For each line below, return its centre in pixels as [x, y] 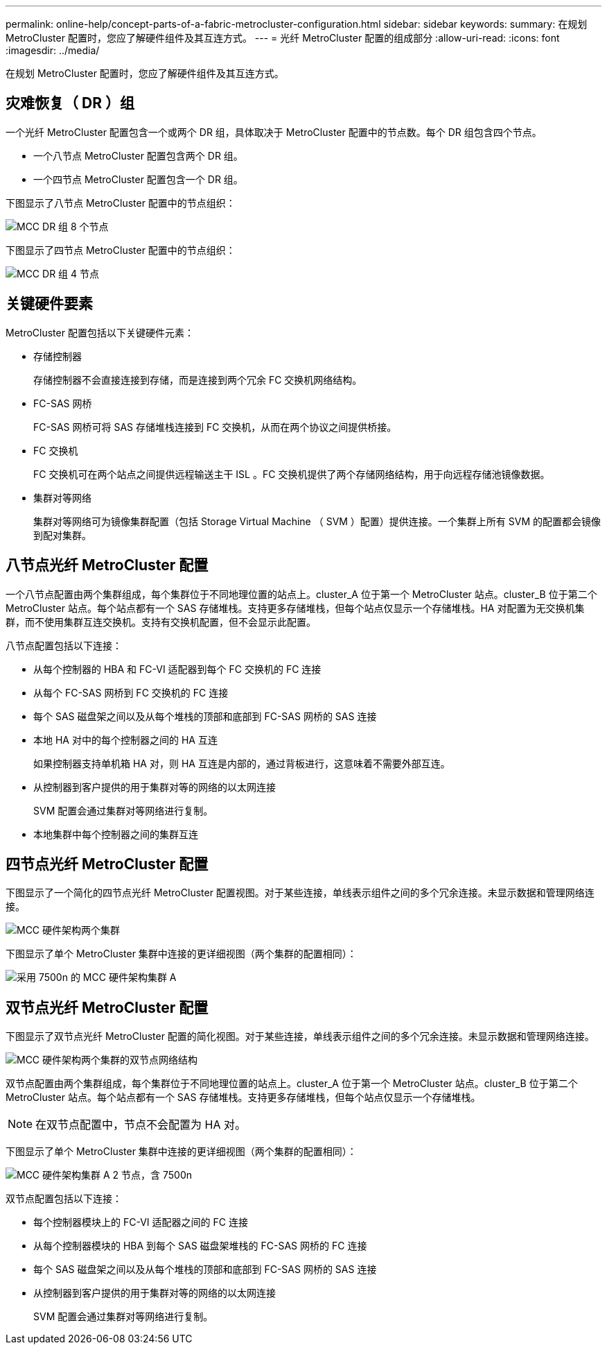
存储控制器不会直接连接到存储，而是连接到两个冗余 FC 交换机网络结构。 [198, 379]
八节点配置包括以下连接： [64, 645]
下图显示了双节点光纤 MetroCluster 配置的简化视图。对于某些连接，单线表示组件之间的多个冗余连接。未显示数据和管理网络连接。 [300, 1036]
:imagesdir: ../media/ [53, 50]
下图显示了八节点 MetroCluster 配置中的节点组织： [121, 203]
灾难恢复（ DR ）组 [70, 103]
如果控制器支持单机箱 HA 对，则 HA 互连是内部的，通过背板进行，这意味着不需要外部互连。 [242, 763]
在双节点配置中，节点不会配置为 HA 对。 [141, 1125]
